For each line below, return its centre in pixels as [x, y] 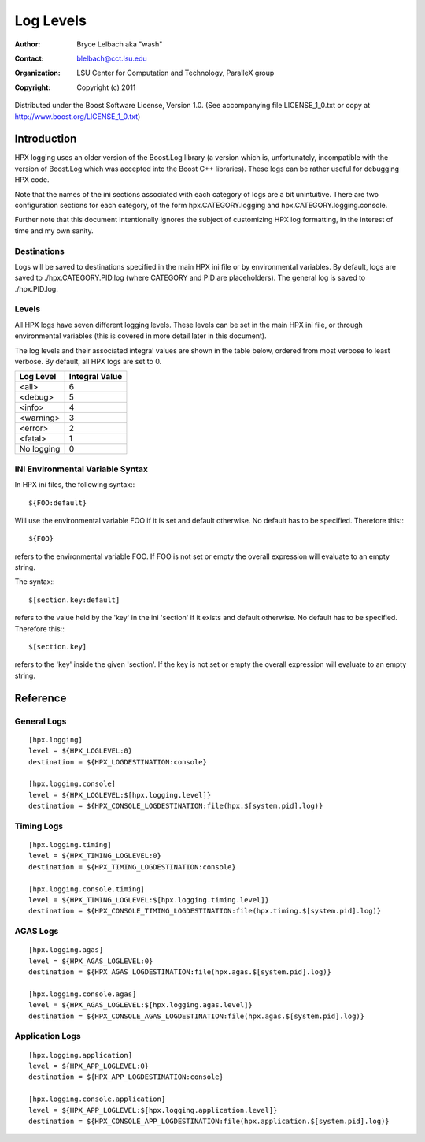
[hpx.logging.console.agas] [83, 994]
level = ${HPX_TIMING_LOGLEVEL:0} [95, 856]
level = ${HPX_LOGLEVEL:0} [81, 751]
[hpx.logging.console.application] [97, 1099]
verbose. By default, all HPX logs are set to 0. [88, 361]
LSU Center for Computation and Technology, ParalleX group [176, 73]
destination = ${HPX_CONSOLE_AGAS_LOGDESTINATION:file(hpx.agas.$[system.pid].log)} [197, 1016]
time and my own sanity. [54, 231]
